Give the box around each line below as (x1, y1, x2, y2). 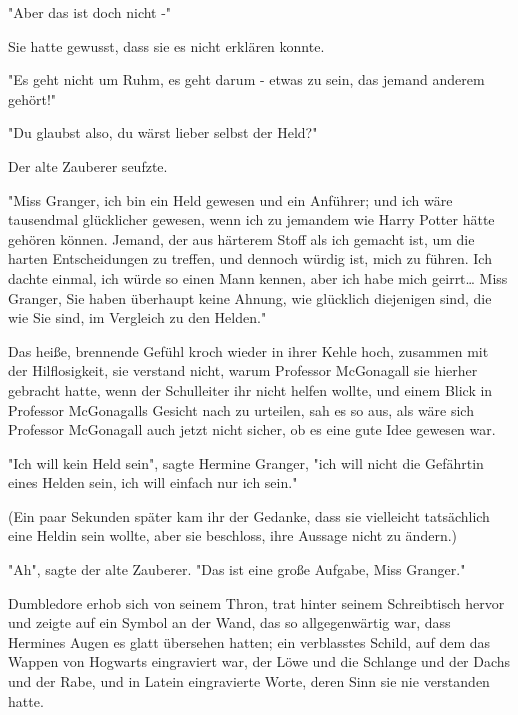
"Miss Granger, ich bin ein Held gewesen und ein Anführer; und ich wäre (8, 189, 453, 210)
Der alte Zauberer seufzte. (8, 155, 168, 176)
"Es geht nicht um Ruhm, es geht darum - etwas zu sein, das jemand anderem (8, 69, 485, 90)
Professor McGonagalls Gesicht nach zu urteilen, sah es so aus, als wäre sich (8, 399, 474, 420)
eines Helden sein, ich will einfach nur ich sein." (8, 472, 298, 493)
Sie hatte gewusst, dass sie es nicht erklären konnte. (8, 35, 325, 56)
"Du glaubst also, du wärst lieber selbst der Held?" (8, 122, 318, 143)
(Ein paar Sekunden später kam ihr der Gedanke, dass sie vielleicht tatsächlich (8, 505, 490, 526)
